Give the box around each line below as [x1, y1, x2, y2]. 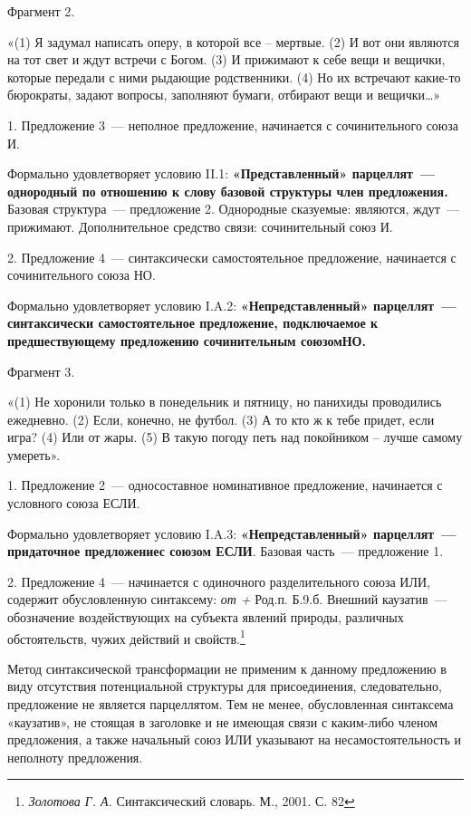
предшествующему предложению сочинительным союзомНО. [7, 331, 366, 350]
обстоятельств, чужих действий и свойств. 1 [7, 626, 245, 648]
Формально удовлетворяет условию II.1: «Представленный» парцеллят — [7, 164, 436, 183]
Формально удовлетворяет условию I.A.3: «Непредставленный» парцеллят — [7, 523, 457, 542]
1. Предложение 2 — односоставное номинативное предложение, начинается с [7, 475, 443, 494]
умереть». [7, 445, 61, 464]
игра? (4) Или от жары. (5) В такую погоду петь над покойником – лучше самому [7, 427, 463, 446]
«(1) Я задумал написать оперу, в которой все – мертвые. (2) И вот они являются [7, 32, 459, 51]
